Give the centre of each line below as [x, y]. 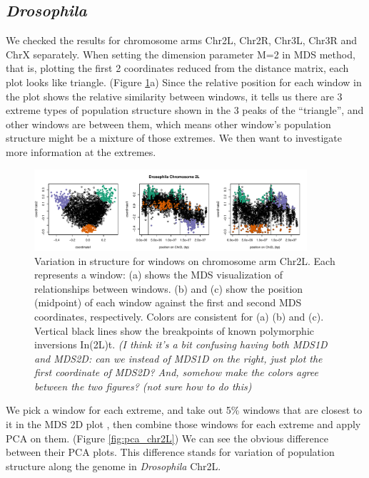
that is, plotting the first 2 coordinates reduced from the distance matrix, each [177, 68]
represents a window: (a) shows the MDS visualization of [158, 275]
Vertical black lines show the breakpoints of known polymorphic [174, 330]
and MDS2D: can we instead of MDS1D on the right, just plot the [178, 358]
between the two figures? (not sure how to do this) [143, 386]
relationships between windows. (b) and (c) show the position [169, 288]
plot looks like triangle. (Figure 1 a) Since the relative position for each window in [184, 82]
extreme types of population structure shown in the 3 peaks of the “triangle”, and [185, 110]
